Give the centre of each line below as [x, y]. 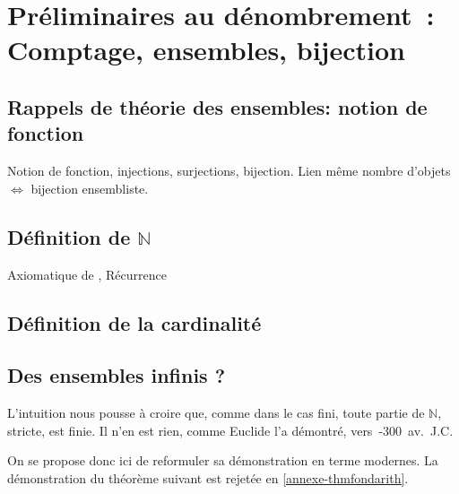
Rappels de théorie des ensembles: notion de [217, 106]
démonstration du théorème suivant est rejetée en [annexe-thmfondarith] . [208, 477]
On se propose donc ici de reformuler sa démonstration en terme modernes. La [223, 460]
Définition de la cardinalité [134, 322]
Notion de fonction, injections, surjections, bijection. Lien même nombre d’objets [229, 171]
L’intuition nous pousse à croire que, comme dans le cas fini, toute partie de [216, 413]
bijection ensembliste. [90, 188]
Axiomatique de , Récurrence [87, 274]
